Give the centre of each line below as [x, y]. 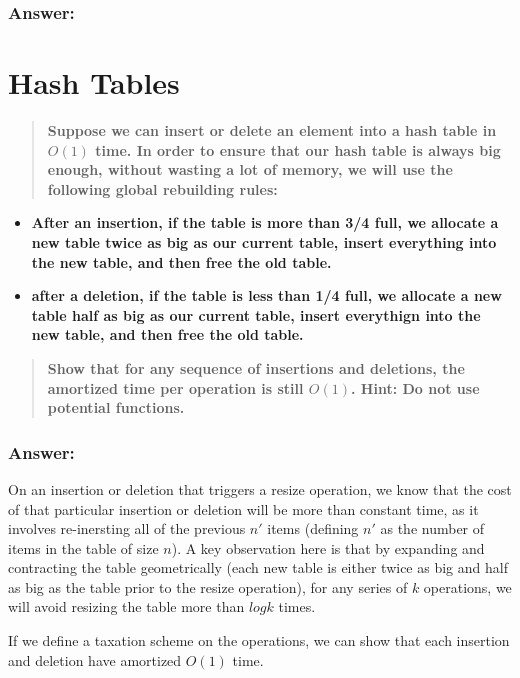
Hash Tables [94, 82]
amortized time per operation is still [175, 387]
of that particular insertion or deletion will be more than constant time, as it [243, 508]
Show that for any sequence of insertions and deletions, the [256, 367]
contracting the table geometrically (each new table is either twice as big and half [258, 567]
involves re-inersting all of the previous [127, 528]
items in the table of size [83, 547]
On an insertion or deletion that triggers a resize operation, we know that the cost [260, 488]
